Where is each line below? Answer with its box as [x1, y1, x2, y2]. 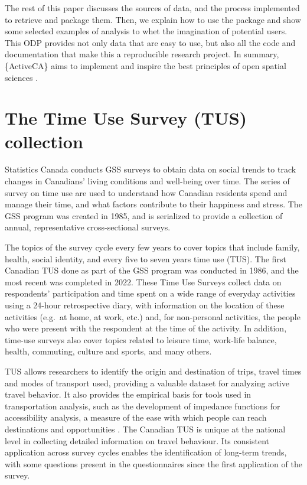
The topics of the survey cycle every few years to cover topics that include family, [5, 241, 300, 253]
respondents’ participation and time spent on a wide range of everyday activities [5, 287, 296, 300]
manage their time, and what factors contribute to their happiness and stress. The [5, 198, 302, 210]
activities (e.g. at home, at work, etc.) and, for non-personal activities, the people [5, 310, 301, 323]
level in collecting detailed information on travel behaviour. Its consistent [5, 434, 269, 447]
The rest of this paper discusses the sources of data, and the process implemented [5, 2, 300, 14]
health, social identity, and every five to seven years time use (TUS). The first [5, 252, 286, 265]
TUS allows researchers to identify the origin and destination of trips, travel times [5, 364, 302, 377]
